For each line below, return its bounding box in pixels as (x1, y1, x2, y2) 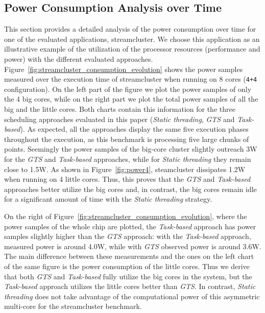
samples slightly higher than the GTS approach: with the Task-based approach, (4, 231, 251, 242)
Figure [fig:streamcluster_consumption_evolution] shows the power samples (4, 63, 243, 74)
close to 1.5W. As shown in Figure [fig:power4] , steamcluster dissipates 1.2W (4, 163, 246, 174)
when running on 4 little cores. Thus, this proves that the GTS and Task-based (4, 174, 251, 184)
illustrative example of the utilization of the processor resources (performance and (4, 43, 260, 54)
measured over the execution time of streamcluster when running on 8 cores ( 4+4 (4, 74, 257, 84)
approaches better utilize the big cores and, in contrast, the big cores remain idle (4, 183, 257, 194)
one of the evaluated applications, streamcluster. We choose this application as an (4, 33, 260, 44)
